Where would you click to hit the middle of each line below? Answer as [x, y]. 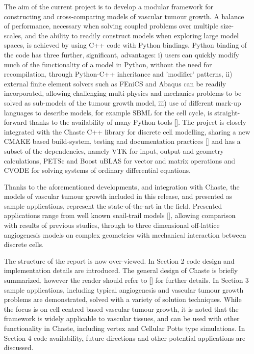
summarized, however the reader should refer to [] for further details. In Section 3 [127, 280]
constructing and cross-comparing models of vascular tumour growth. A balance [124, 16]
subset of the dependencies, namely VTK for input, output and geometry [114, 150]
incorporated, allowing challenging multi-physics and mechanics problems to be [123, 93]
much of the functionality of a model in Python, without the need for [108, 64]
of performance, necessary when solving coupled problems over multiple [111, 26]
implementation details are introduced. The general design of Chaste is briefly [121, 270]
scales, [13, 35]
